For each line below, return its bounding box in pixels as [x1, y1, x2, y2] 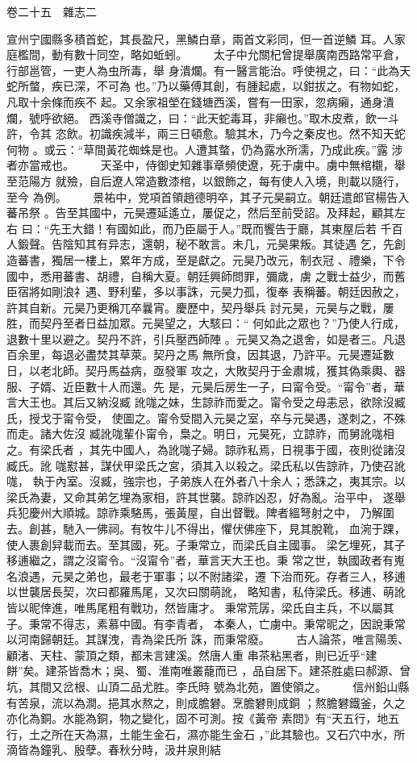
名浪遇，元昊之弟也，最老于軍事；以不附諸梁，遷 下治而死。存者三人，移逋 [6, 567, 406, 584]
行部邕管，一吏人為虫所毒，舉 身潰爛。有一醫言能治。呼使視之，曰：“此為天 [6, 61, 411, 78]
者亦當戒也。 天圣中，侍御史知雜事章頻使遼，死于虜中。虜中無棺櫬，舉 [6, 156, 406, 173]
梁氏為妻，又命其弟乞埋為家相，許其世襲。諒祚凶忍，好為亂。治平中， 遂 [6, 488, 394, 505]
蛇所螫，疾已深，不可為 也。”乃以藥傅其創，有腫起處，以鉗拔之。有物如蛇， [6, 77, 406, 94]
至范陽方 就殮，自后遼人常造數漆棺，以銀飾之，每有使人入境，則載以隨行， [6, 172, 406, 189]
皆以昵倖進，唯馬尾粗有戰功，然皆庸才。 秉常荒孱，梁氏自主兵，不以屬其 [6, 598, 394, 615]
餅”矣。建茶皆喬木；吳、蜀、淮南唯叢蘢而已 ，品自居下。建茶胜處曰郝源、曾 [6, 662, 411, 679]
